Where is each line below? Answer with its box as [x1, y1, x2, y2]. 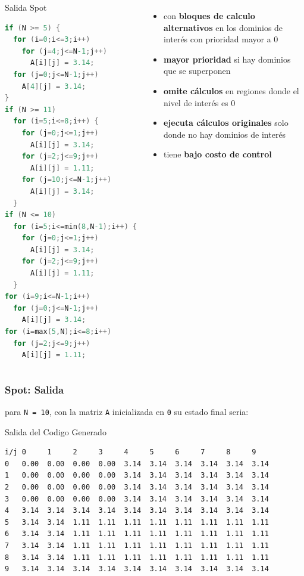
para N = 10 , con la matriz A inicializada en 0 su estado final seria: [5, 405, 249, 418]
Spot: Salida [5, 382, 64, 397]
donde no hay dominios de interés [163, 128, 286, 140]
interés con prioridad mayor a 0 [163, 33, 278, 45]
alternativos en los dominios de [163, 21, 283, 33]
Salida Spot [5, 1, 47, 13]
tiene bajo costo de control [163, 148, 272, 160]
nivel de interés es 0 [163, 96, 236, 109]
